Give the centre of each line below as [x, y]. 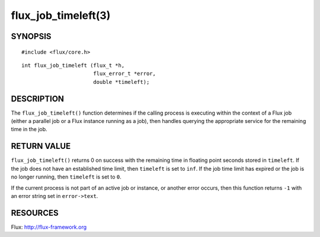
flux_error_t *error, [124, 74]
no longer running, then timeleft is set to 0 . [66, 177]
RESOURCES [35, 213]
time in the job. [29, 129]
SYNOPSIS [31, 36]
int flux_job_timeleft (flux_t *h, [73, 65]
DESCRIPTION [38, 98]
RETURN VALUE [41, 146]
